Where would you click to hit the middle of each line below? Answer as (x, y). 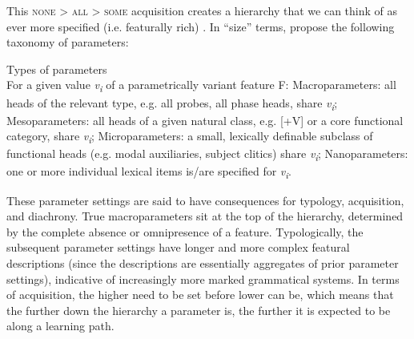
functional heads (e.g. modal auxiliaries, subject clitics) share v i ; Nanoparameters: (207, 155)
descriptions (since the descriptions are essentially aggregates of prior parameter (203, 262)
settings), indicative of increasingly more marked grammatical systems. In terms (203, 278)
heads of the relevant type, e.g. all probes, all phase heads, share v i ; (172, 103)
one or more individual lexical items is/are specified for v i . (149, 172)
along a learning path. (60, 326)
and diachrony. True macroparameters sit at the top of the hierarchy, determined (205, 216)
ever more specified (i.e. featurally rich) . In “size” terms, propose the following (201, 26)
